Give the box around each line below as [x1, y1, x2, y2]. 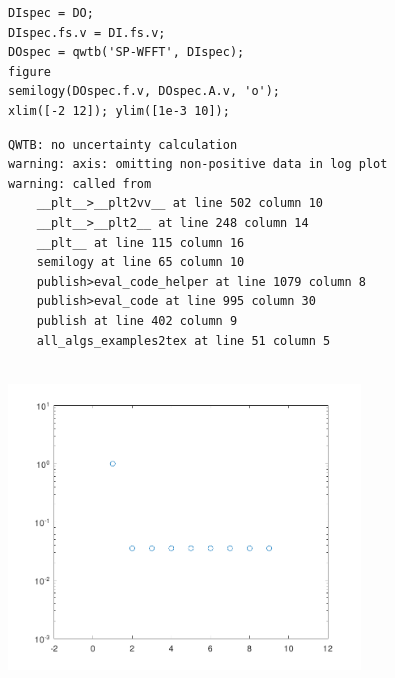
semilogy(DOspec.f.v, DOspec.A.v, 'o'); [8, 84, 281, 99]
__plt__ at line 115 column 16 [36, 235, 245, 250]
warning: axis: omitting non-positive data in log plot [8, 157, 388, 172]
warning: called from [8, 176, 152, 191]
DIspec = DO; [8, 6, 94, 20]
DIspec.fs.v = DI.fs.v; [8, 25, 166, 40]
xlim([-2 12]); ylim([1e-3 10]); [8, 103, 230, 118]
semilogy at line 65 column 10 [36, 255, 245, 270]
